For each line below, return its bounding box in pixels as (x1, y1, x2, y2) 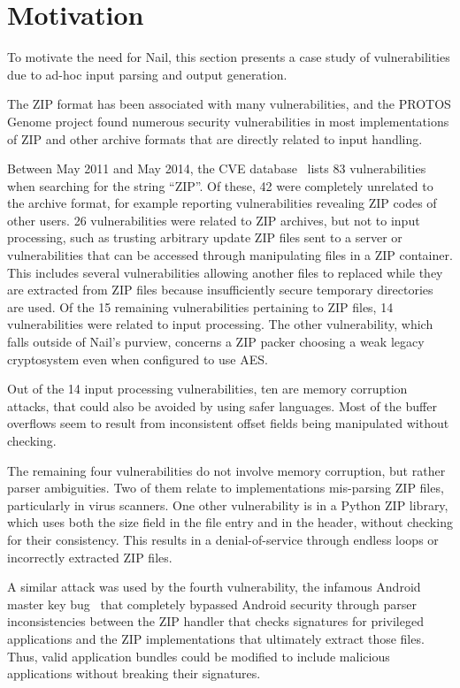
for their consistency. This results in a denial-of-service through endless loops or (7, 530, 439, 548)
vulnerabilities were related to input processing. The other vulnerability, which (7, 315, 433, 333)
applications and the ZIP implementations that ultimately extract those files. (7, 629, 425, 647)
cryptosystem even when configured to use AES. (7, 349, 268, 368)
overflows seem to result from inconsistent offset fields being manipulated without (7, 414, 449, 432)
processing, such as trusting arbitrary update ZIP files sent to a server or (7, 228, 402, 247)
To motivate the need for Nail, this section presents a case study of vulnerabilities (7, 48, 450, 66)
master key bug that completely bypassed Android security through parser (7, 594, 418, 613)
